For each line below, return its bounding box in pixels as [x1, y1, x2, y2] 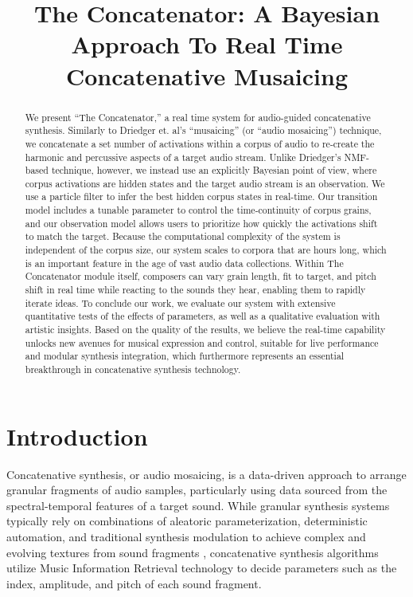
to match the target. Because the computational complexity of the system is [25, 230, 341, 243]
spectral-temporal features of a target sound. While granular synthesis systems [6, 497, 390, 513]
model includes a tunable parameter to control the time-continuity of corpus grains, [25, 203, 372, 217]
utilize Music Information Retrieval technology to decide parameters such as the [6, 560, 397, 576]
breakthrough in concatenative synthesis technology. [25, 363, 241, 376]
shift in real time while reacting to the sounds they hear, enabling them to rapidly [25, 283, 366, 297]
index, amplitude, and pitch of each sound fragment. [6, 575, 262, 591]
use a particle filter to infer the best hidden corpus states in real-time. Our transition [25, 190, 378, 203]
